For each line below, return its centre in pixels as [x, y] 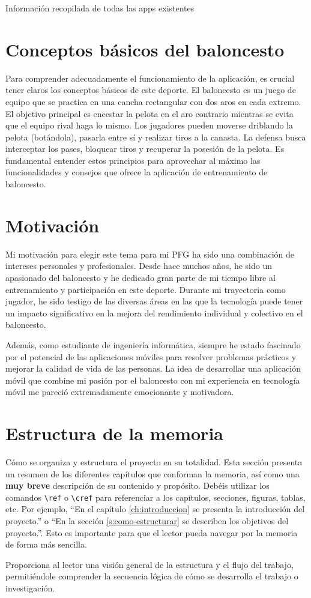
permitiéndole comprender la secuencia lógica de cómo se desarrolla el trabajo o [152, 576]
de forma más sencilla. [46, 544]
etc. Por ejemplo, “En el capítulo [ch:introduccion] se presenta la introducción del [155, 509]
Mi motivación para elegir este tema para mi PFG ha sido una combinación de [150, 254]
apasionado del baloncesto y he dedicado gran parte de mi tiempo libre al [140, 277]
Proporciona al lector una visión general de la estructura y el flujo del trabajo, [149, 564]
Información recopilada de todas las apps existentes [100, 8]
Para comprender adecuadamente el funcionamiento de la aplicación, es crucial [150, 78]
